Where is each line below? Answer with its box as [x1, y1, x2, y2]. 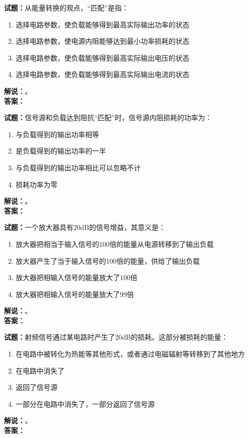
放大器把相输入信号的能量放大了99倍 [15, 289, 134, 299]
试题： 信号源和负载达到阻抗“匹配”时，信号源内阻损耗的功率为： [4, 112, 212, 123]
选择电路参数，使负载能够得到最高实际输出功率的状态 [15, 19, 189, 29]
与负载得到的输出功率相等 [15, 129, 99, 139]
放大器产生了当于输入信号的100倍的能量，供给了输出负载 [15, 255, 200, 266]
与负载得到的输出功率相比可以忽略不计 [15, 162, 141, 172]
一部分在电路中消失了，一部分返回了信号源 [15, 398, 155, 409]
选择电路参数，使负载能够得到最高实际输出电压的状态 [15, 52, 189, 63]
